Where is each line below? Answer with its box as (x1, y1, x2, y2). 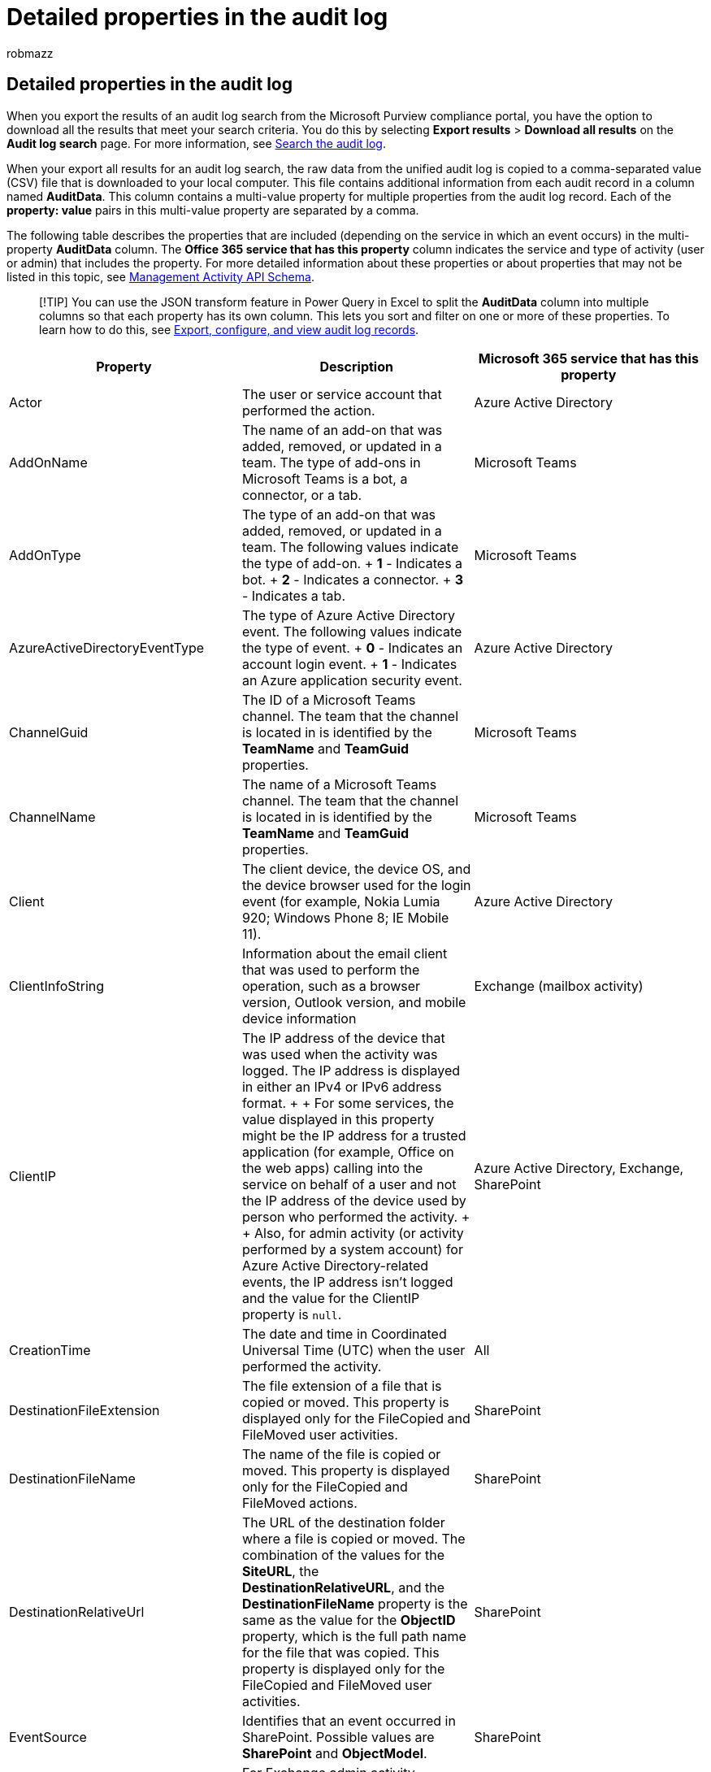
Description (319, 358, 393, 375)
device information (241, 1010, 357, 1027)
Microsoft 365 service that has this (478, 350, 699, 367)
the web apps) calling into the (241, 1159, 423, 1176)
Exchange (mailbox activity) (474, 977, 644, 994)
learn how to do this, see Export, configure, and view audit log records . (39, 322, 419, 337)
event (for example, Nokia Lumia (241, 893, 440, 910)
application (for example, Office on (241, 1143, 454, 1160)
